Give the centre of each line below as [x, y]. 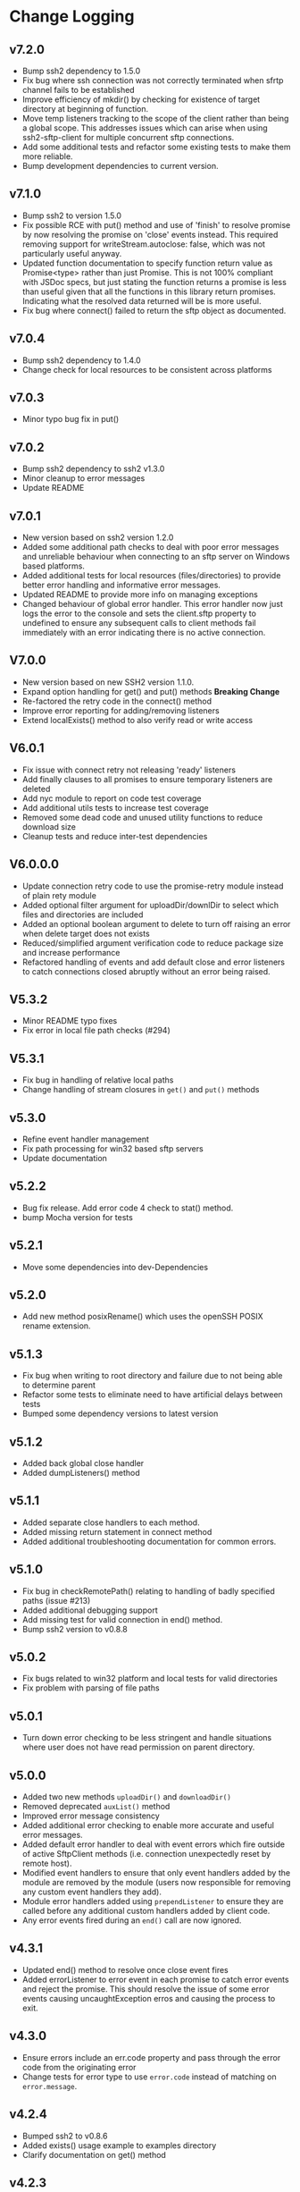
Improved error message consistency [91, 1816]
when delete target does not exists [86, 933]
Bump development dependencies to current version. [120, 166]
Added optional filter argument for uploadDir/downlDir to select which [150, 905]
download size [49, 826]
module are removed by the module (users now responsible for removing [156, 1883]
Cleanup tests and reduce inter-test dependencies [115, 836]
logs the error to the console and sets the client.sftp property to [139, 613]
